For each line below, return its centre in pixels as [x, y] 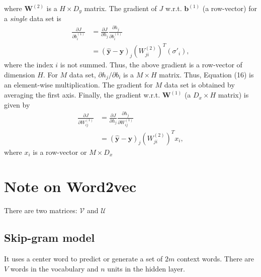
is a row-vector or [60, 152]
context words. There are [215, 259]
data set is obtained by [199, 85]
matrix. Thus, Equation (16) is [206, 75]
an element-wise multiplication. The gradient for [78, 85]
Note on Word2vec [70, 186]
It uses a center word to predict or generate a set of [83, 259]
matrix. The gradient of [120, 8]
